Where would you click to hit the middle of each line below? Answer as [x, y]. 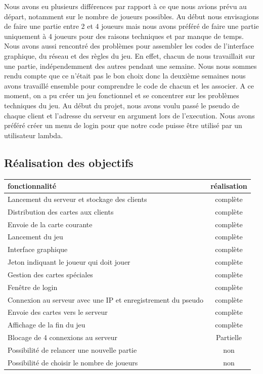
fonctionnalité [32, 186]
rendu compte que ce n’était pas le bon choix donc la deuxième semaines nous [125, 76]
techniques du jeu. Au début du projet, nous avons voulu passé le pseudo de [122, 105]
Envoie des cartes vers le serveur [58, 312]
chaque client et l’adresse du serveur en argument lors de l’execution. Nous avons [129, 115]
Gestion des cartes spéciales [50, 274]
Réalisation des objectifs [69, 162]
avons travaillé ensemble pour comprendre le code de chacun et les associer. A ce [129, 85]
